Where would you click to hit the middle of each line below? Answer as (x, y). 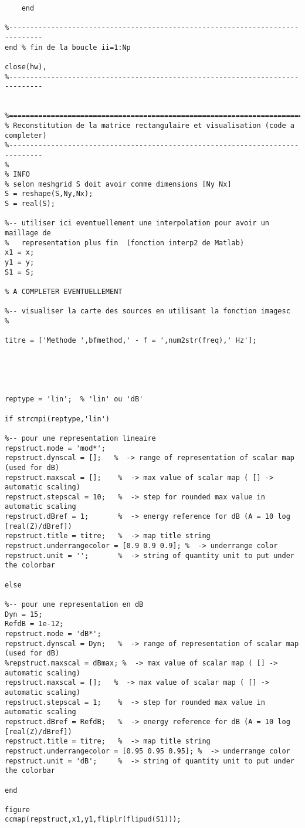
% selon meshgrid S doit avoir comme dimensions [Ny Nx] (118, 184)
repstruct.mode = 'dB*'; (53, 634)
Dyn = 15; (24, 614)
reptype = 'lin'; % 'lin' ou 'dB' (74, 399)
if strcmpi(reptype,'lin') (57, 419)
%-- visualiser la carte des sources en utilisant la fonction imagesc (148, 311)
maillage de (28, 233)
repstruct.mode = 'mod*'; (55, 448)
